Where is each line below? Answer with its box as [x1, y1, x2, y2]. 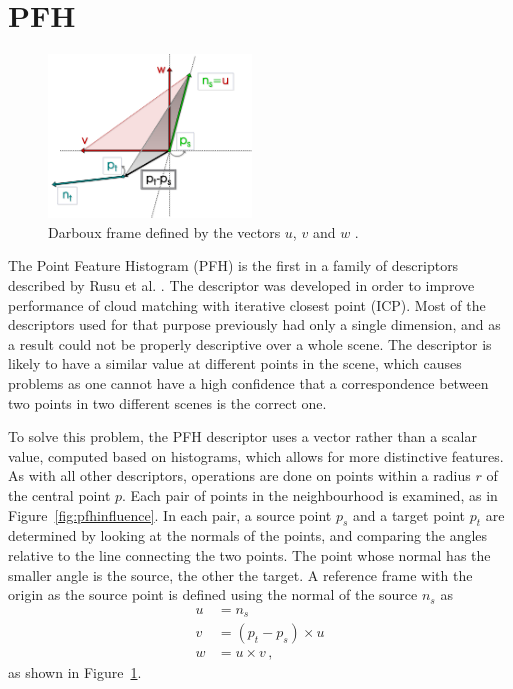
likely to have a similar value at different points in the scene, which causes [8, 353, 462, 374]
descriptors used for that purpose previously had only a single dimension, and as [8, 314, 501, 335]
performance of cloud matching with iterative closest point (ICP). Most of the [8, 294, 486, 315]
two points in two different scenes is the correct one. [8, 392, 327, 413]
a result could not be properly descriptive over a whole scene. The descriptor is [8, 333, 492, 354]
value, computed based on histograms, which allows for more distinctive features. [8, 445, 504, 466]
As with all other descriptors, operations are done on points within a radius [8, 465, 471, 486]
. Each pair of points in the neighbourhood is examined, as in [122, 484, 498, 505]
